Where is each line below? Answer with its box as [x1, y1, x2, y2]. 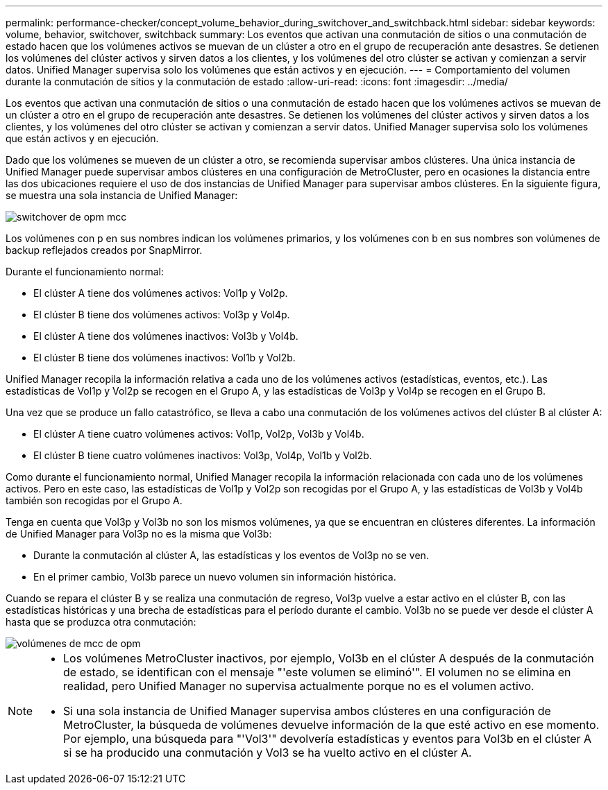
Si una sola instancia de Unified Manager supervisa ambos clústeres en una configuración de [63, 704, 551, 718]
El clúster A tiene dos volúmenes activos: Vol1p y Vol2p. [33, 287, 288, 299]
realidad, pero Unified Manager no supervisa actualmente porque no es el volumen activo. [63, 679, 534, 693]
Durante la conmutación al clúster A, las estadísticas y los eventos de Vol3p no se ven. [33, 549, 429, 561]
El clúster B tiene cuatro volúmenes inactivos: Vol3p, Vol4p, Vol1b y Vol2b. [33, 449, 372, 461]
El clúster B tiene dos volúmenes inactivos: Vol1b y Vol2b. [33, 352, 296, 363]
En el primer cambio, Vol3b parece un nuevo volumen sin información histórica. [33, 571, 396, 583]
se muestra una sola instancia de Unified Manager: [6, 189, 238, 201]
